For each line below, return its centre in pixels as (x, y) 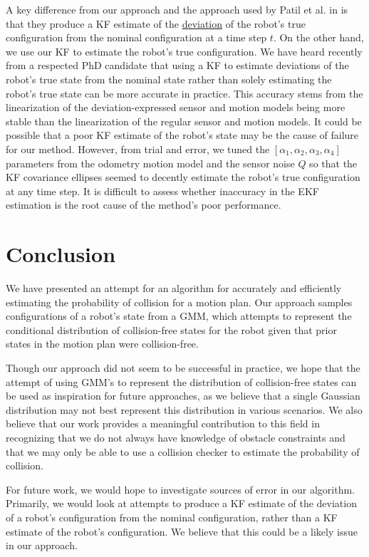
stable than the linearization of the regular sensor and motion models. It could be (184, 121)
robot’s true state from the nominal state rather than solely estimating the (169, 79)
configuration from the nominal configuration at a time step (136, 37)
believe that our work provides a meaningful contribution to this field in (163, 423)
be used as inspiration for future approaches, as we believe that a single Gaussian (183, 396)
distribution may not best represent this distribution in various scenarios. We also (184, 409)
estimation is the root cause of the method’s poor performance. (144, 205)
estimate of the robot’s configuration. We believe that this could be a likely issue (182, 531)
